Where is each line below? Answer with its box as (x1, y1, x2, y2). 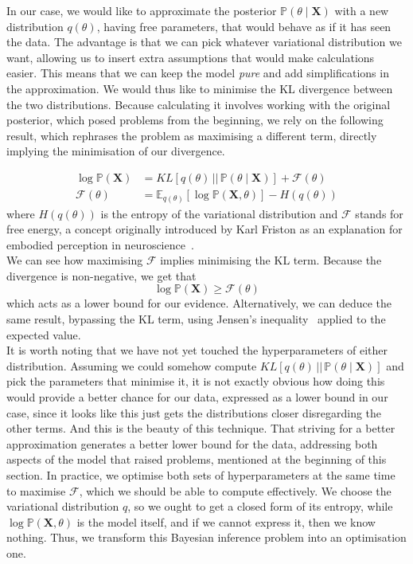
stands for (355, 205, 403, 221)
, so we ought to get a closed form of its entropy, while (127, 498, 393, 515)
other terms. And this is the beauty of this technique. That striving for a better (6, 420, 395, 437)
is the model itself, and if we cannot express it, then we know (76, 513, 376, 530)
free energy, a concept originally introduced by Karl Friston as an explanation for (6, 221, 403, 237)
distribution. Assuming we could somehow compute (6, 357, 257, 374)
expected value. (6, 326, 81, 343)
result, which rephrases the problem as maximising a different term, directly (6, 127, 377, 143)
